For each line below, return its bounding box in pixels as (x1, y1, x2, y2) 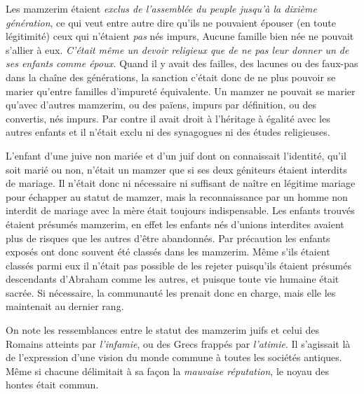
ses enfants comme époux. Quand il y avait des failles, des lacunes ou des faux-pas (6, 56, 358, 71)
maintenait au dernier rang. (6, 299, 124, 314)
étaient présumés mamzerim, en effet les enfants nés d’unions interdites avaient (6, 216, 344, 231)
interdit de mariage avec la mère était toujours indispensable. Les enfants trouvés (6, 203, 355, 218)
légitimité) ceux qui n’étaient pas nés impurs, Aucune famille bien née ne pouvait (6, 29, 354, 43)
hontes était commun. (6, 377, 99, 392)
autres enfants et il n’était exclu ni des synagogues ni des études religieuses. (6, 125, 330, 139)
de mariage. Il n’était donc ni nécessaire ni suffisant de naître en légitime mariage (6, 176, 356, 190)
